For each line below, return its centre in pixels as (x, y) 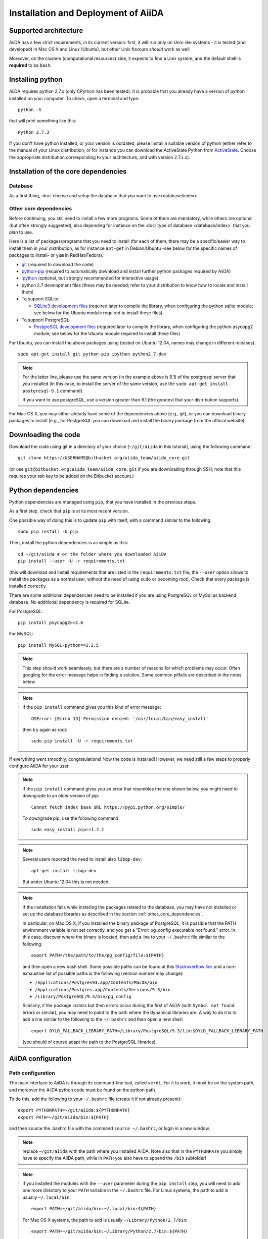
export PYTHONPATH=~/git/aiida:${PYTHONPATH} (74, 1110)
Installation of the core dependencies (68, 171)
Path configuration (32, 1073)
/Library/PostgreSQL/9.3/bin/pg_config (83, 997)
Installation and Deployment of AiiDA (87, 13)
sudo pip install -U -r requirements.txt (82, 741)
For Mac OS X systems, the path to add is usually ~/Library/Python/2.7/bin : (105, 1220)
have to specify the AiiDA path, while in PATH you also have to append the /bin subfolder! (114, 1158)
